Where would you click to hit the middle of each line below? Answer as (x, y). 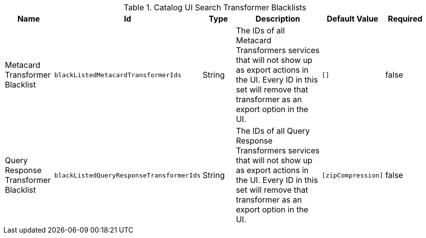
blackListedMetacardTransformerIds (118, 75)
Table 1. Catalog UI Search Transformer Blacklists (215, 7)
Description (278, 19)
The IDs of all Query (273, 131)
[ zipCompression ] (352, 175)
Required (405, 19)
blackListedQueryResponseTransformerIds (127, 175)
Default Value (352, 19)
